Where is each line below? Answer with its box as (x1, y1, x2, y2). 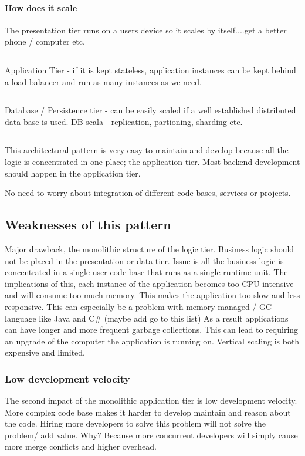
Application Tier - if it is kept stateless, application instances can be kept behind (5, 63, 296, 76)
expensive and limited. (5, 346, 85, 359)
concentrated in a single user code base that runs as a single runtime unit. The (5, 266, 288, 278)
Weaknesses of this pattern (5, 215, 171, 234)
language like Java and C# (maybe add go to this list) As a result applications (5, 312, 289, 324)
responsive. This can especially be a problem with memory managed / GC (5, 300, 272, 312)
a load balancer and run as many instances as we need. (5, 75, 202, 87)
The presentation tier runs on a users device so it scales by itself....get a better (5, 23, 287, 36)
